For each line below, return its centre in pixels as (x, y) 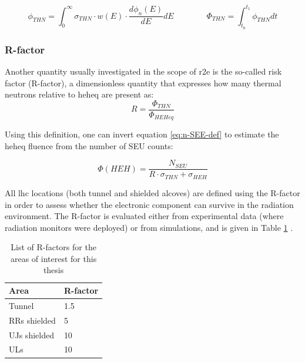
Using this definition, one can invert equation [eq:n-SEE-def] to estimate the (142, 134)
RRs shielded (32, 320)
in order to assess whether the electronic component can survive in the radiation (149, 204)
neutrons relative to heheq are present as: (79, 94)
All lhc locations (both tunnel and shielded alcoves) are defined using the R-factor (152, 192)
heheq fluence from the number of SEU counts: (89, 145)
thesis (53, 270)
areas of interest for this (53, 258)
